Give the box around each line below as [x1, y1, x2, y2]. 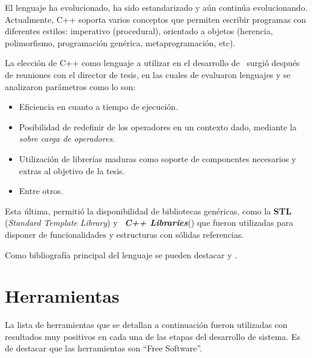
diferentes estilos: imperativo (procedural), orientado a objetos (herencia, [5, 25, 273, 37]
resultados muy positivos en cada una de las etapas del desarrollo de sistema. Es [5, 330, 301, 342]
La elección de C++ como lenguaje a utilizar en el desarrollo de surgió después [5, 56, 300, 69]
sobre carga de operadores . [19, 132, 115, 145]
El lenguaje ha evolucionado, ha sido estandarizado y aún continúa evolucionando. [5, 1, 308, 13]
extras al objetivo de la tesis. [19, 164, 125, 177]
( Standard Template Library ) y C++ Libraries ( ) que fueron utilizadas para [5, 216, 293, 229]
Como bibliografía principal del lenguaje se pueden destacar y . [5, 248, 237, 261]
